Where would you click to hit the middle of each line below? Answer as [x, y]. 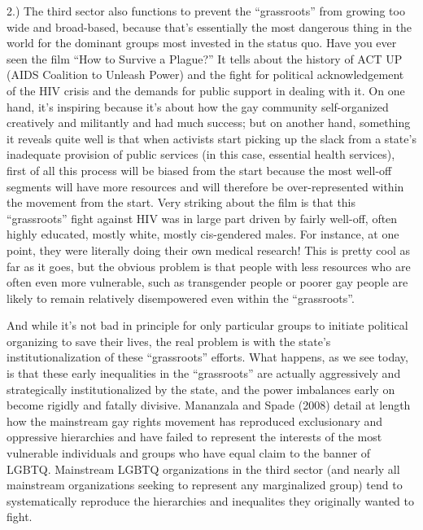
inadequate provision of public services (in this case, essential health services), [201, 154]
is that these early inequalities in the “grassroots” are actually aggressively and [204, 373]
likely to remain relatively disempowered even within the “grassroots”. [181, 298]
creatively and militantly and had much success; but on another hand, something [209, 123]
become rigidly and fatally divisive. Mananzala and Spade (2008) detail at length [209, 405]
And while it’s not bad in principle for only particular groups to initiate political [207, 325]
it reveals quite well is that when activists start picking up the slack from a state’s [211, 138]
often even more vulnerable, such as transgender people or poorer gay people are [207, 282]
